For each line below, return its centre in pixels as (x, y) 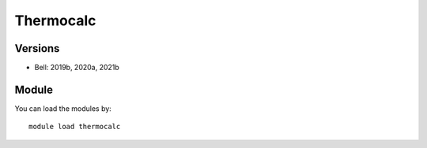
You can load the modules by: (63, 108)
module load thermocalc (75, 127)
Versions (37, 48)
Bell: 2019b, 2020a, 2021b (77, 68)
